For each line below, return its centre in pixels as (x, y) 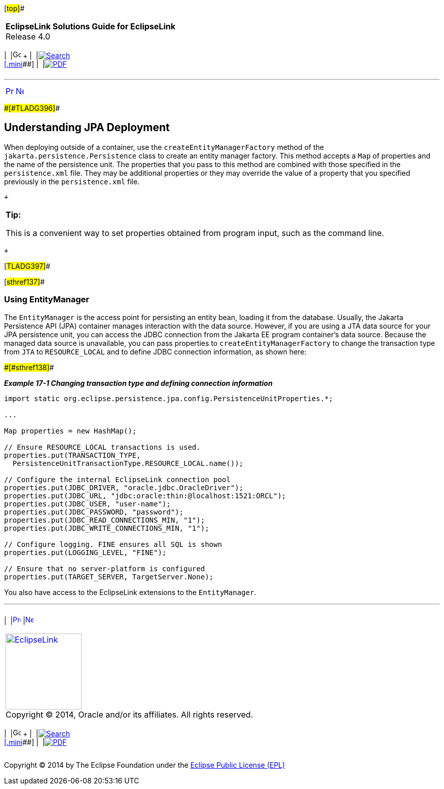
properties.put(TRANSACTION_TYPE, (72, 455)
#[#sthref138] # (29, 367)
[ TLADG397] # (27, 266)
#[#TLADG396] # (32, 108)
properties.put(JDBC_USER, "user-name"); (87, 504)
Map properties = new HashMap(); (70, 431)
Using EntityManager (47, 300)
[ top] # (14, 8)
